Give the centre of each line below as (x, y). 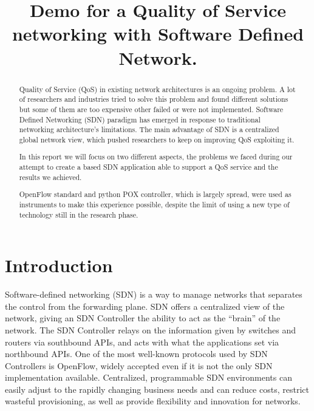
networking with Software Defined (158, 34)
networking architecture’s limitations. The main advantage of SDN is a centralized (149, 129)
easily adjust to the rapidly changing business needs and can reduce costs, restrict (157, 389)
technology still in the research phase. (79, 214)
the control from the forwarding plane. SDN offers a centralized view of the (145, 306)
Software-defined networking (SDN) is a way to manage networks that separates (154, 294)
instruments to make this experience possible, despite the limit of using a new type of (154, 204)
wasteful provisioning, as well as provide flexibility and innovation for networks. (153, 401)
